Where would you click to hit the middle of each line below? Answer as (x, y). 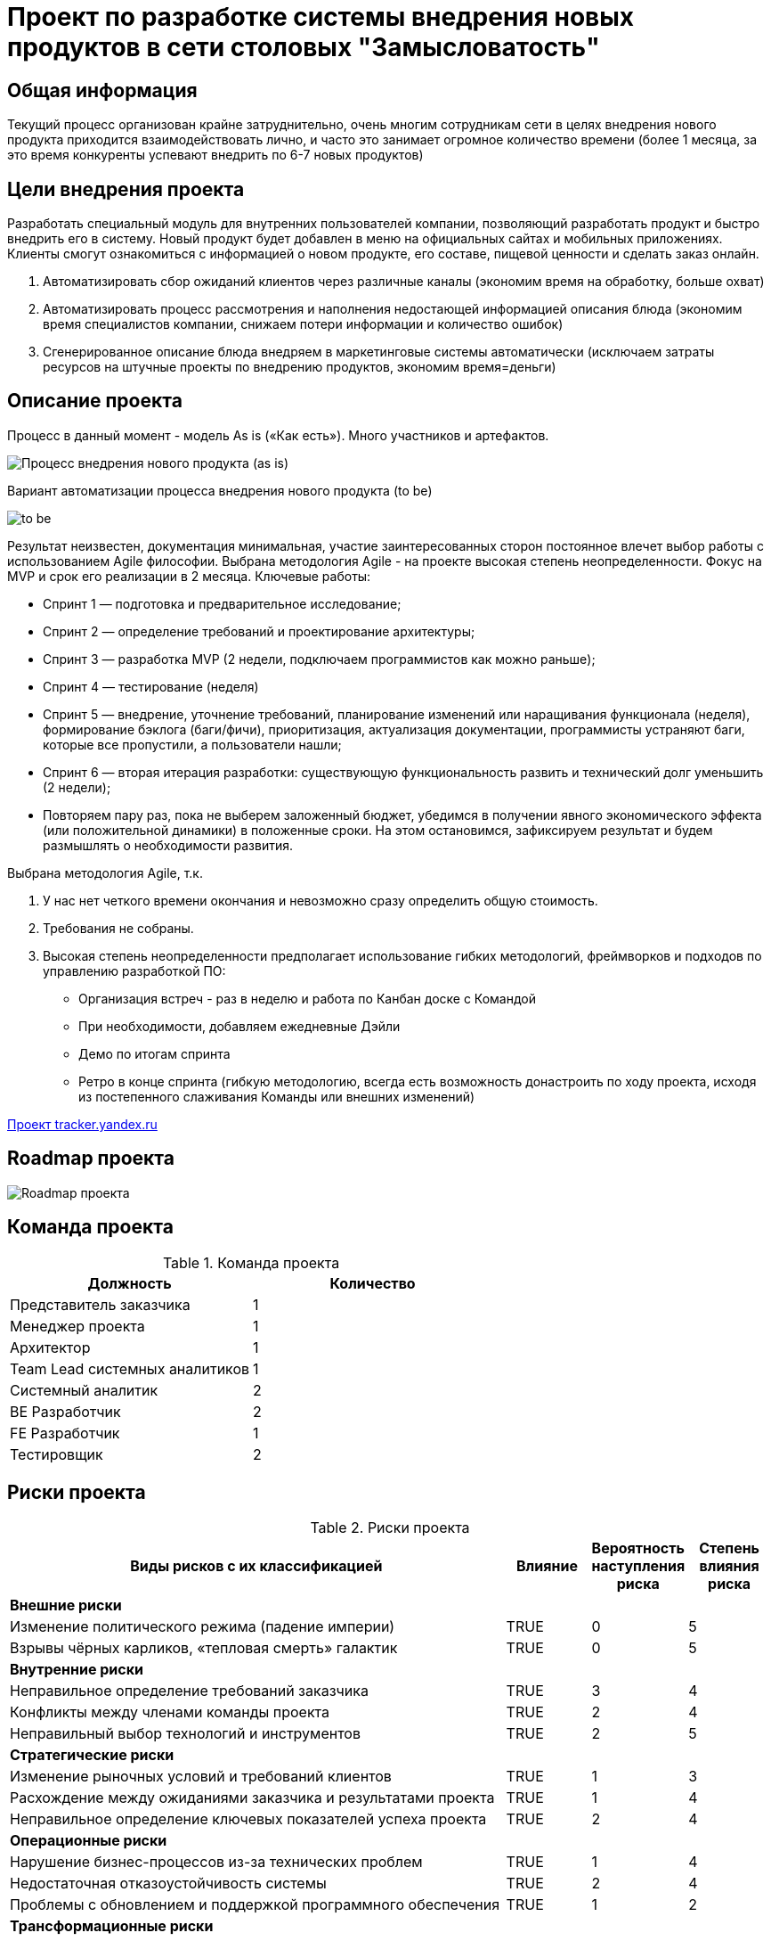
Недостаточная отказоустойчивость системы (168, 1884)
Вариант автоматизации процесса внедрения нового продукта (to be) (220, 490)
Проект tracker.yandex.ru (82, 1124)
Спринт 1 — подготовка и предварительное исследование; (222, 603)
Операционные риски (89, 1841)
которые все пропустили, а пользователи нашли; (192, 744)
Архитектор (50, 1347)
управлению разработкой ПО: (134, 970)
